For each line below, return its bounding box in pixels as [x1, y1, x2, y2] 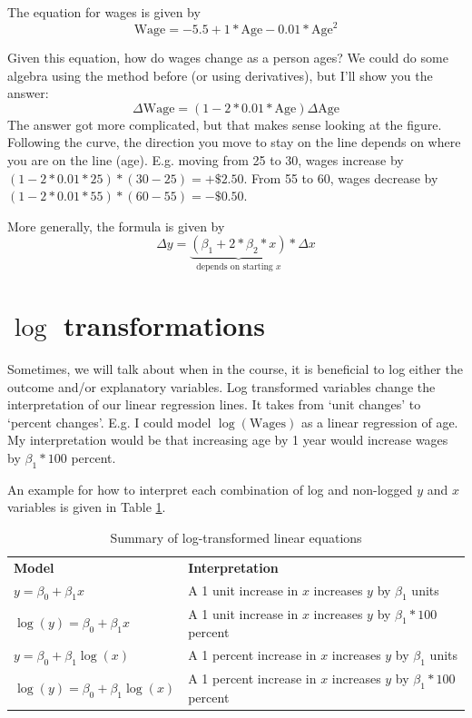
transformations [64, 307, 265, 344]
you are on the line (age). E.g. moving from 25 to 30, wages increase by [7, 151, 404, 170]
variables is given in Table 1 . [7, 497, 166, 516]
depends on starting [196, 262, 273, 272]
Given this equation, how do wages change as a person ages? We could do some [7, 48, 448, 67]
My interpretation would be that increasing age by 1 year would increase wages [7, 430, 448, 449]
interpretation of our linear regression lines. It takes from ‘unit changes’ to [7, 395, 421, 414]
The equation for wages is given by [7, 3, 201, 21]
